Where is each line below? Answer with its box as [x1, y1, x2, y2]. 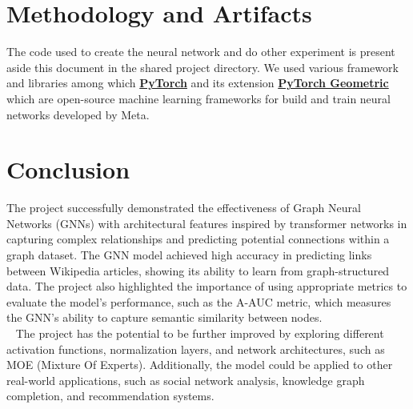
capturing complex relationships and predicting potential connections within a [6, 231, 390, 247]
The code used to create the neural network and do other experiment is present [6, 43, 395, 60]
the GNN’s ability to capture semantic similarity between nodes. [6, 309, 323, 326]
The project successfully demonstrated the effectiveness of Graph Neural [6, 199, 361, 216]
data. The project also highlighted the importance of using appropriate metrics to [6, 278, 407, 295]
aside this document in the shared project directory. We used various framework [6, 58, 399, 75]
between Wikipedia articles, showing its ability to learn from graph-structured [6, 262, 390, 279]
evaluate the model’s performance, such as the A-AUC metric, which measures [6, 293, 391, 310]
